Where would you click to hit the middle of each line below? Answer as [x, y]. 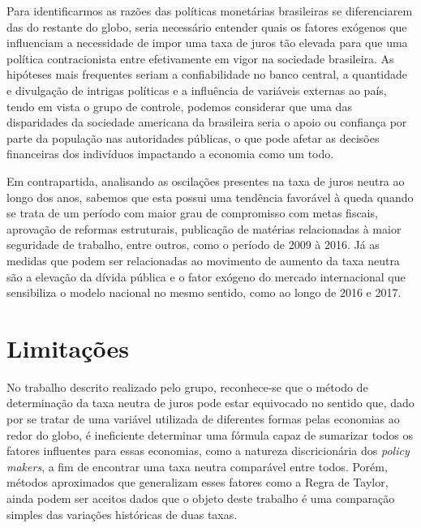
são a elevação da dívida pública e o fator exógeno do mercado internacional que [206, 276]
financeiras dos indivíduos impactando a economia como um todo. [170, 154]
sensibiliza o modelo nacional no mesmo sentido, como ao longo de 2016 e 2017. [204, 292]
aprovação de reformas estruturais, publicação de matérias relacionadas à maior [204, 228]
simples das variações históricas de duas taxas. [122, 514]
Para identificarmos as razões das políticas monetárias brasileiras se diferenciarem [210, 11]
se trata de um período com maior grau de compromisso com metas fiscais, [192, 213]
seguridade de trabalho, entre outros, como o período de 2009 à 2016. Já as [193, 245]
